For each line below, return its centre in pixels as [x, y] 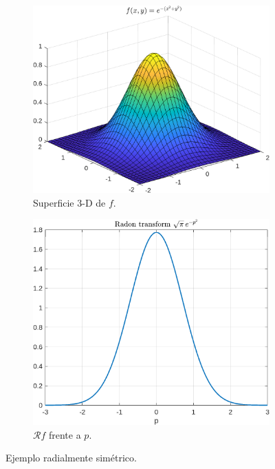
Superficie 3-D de [69, 202]
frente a [65, 434]
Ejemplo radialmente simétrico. [71, 458]
